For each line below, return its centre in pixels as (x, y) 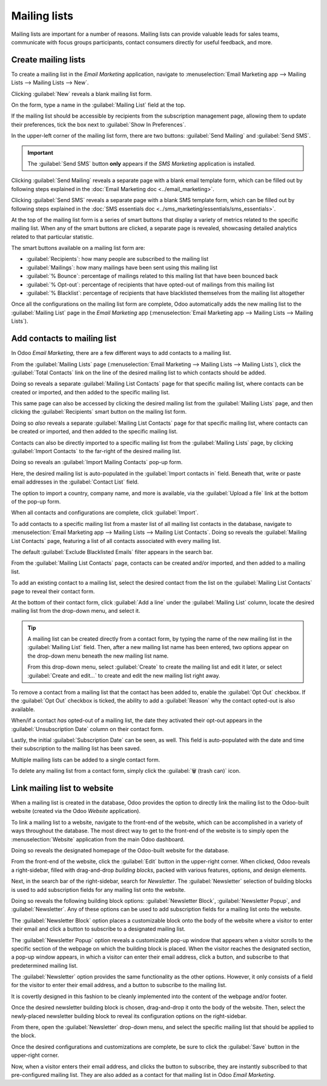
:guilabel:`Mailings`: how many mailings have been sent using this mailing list (122, 268)
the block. (24, 1036)
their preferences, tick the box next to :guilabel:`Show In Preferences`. (99, 124)
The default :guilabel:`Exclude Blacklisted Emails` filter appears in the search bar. (112, 551)
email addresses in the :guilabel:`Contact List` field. (75, 482)
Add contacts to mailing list (64, 339)
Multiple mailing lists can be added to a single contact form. (86, 760)
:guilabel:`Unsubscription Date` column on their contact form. (88, 729)
